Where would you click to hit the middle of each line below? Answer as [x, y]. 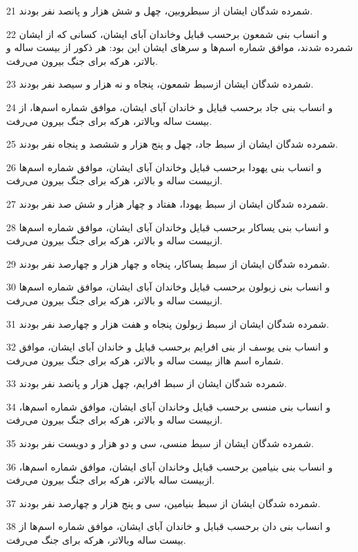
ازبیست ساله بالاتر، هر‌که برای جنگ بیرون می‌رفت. [111, 480]
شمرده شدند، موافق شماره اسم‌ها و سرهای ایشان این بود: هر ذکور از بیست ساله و [180, 47]
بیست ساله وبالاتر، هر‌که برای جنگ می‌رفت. [96, 540]
